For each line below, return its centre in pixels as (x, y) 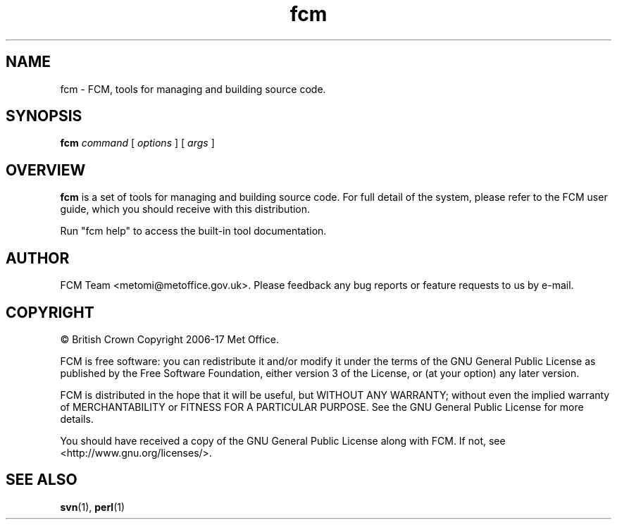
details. (77, 419)
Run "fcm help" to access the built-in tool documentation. (193, 231)
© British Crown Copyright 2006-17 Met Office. (170, 339)
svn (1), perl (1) (93, 507)
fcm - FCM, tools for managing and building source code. (193, 89)
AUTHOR (38, 258)
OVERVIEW (46, 170)
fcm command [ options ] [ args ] (137, 143)
